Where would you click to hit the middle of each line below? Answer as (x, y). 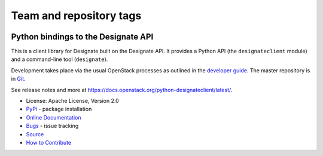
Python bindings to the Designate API (82, 37)
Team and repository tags (76, 16)
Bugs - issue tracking (52, 126)
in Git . (19, 79)
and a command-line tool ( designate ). (60, 59)
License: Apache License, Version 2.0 (72, 101)
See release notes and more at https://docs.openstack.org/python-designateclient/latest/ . (122, 90)
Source (35, 134)
